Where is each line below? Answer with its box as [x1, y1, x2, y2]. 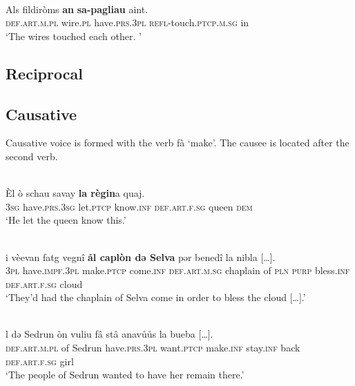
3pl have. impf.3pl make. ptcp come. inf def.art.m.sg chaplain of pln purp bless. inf [6, 263, 350, 278]
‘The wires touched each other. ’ [6, 28, 142, 43]
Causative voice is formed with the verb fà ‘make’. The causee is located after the [6, 135, 349, 150]
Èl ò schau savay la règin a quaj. [6, 186, 145, 200]
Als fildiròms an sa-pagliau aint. [6, 1, 148, 16]
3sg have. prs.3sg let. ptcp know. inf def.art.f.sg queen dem [6, 199, 253, 213]
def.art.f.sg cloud [6, 276, 83, 291]
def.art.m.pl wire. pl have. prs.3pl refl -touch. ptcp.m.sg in [6, 15, 249, 30]
